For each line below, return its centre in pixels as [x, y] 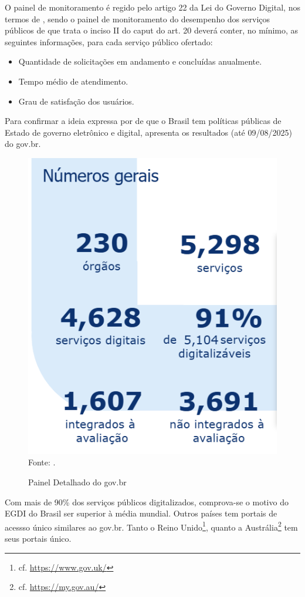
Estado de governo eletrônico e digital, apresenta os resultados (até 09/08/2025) [148, 132]
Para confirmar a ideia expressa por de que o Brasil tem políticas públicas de [143, 121]
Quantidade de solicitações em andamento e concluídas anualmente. [140, 61]
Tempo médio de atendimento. [73, 81]
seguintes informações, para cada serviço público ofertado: [109, 41]
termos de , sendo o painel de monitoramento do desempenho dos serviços [138, 19]
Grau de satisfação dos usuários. [76, 101]
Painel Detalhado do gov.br [77, 482]
